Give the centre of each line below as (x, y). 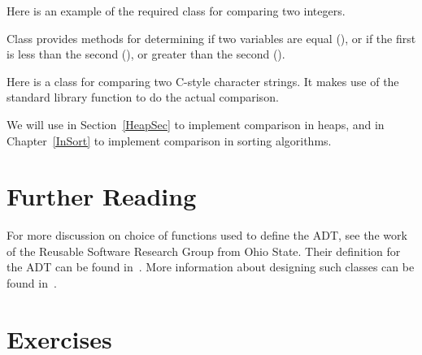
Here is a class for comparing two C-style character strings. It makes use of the (203, 81)
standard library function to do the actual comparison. (143, 97)
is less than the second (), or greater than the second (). (146, 54)
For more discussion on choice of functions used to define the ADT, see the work (207, 235)
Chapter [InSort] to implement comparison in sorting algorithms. (169, 140)
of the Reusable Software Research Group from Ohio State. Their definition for (204, 251)
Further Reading (102, 196)
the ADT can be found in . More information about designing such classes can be (211, 267)
